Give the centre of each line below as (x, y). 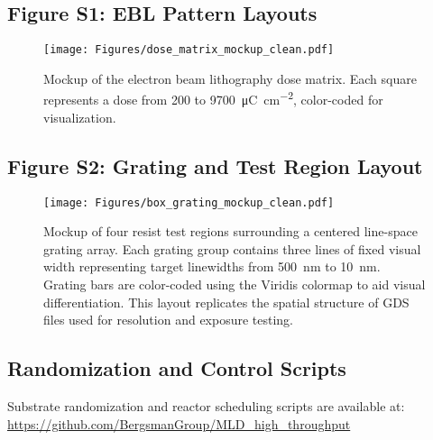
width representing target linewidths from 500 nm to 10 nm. (212, 266)
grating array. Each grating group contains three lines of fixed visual (232, 248)
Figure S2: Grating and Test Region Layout (215, 165)
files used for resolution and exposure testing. (169, 320)
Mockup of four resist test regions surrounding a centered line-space (230, 231)
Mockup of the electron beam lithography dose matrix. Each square (230, 78)
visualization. (80, 117)
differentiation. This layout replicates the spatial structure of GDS (226, 302)
